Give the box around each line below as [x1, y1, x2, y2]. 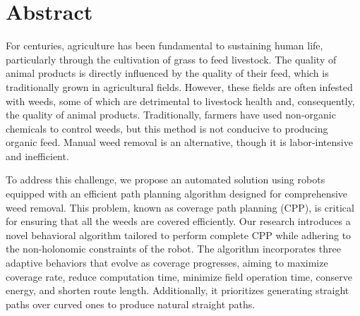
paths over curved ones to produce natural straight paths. [6, 296, 256, 311]
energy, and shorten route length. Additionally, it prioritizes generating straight [6, 283, 349, 298]
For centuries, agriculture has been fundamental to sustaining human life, [6, 38, 323, 53]
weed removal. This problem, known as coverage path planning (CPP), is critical [6, 200, 354, 214]
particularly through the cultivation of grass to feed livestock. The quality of [6, 51, 337, 66]
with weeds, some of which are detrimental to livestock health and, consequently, [6, 93, 355, 108]
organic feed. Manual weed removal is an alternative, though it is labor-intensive [6, 135, 353, 150]
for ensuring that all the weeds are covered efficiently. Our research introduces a [6, 214, 351, 229]
